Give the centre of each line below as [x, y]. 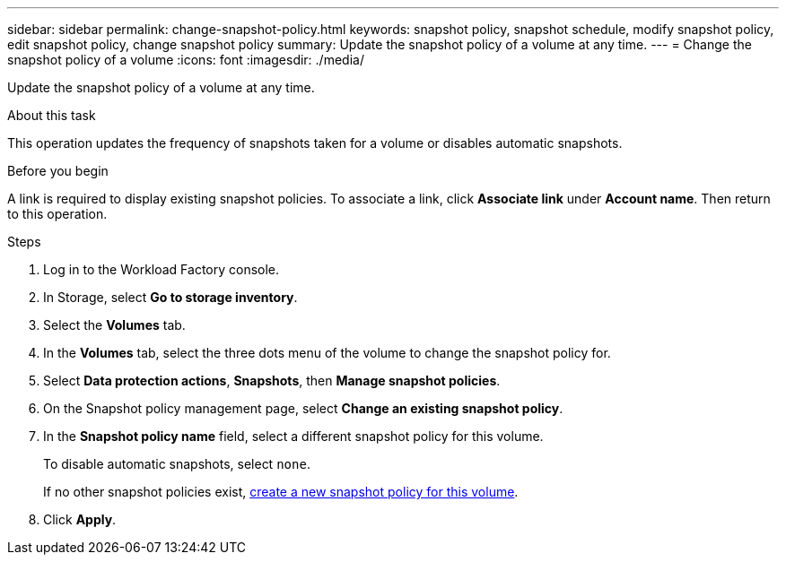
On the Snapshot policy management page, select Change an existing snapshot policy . [303, 408]
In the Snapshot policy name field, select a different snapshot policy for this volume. [293, 436]
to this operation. [57, 214]
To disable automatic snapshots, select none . [177, 464]
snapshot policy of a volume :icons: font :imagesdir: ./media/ [186, 60]
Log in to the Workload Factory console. [162, 269]
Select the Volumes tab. [114, 325]
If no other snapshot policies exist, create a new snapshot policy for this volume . [281, 492]
